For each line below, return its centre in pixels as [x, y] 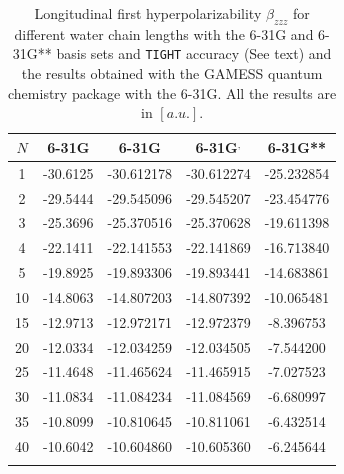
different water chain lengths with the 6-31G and [164, 33]
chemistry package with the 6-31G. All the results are [172, 92]
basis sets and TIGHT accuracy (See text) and [194, 53]
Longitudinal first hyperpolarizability [148, 13]
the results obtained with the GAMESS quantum [172, 73]
